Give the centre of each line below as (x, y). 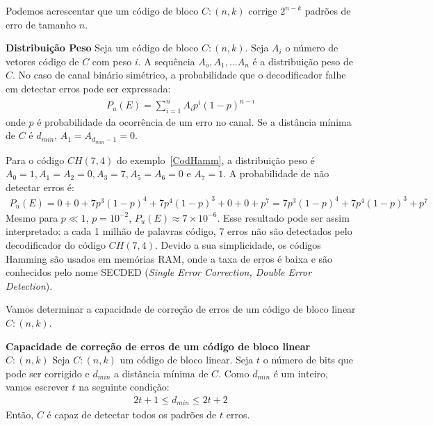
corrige (263, 10)
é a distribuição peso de (303, 61)
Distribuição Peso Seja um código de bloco (102, 48)
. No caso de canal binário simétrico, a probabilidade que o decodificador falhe (179, 75)
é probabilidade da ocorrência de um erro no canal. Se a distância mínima (194, 121)
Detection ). (29, 285)
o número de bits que (308, 360)
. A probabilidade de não (276, 173)
